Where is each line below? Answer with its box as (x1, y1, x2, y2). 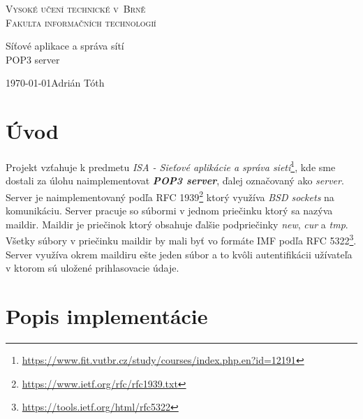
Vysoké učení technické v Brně (6, 1, 146, 15)
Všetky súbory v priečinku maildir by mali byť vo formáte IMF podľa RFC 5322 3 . (6, 231, 357, 248)
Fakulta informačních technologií (6, 15, 156, 29)
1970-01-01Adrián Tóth (6, 75, 105, 90)
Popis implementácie (6, 302, 208, 330)
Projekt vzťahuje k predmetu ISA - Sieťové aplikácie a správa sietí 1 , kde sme (6, 158, 336, 174)
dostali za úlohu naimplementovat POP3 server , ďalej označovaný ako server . (6, 173, 344, 188)
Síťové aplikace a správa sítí (6, 38, 124, 53)
